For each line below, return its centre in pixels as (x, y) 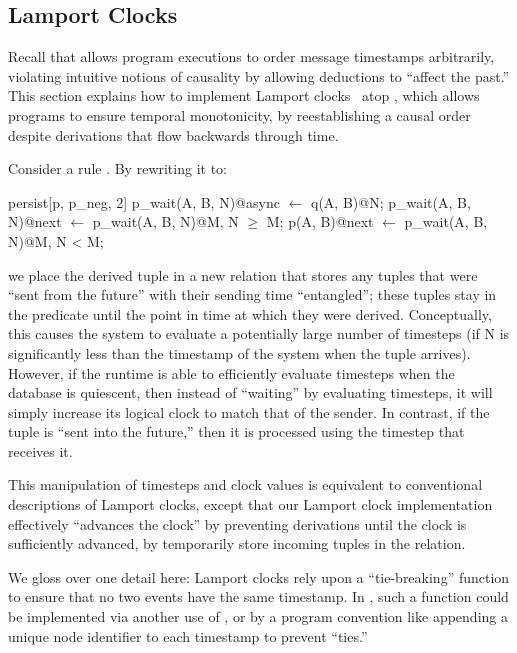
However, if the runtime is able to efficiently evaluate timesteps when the (231, 372)
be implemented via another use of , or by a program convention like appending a (258, 616)
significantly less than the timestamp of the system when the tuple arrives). (239, 352)
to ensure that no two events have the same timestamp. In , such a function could (258, 596)
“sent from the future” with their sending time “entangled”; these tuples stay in (252, 294)
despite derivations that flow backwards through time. (173, 134)
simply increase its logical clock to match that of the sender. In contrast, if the (249, 411)
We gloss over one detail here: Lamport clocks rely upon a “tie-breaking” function (259, 576)
